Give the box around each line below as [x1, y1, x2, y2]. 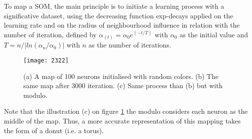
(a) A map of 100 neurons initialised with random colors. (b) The [23, 71, 218, 81]
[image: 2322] [23, 57, 69, 64]
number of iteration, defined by [4, 29, 97, 39]
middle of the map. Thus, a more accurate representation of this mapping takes [4, 115, 241, 125]
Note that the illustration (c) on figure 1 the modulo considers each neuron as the [4, 106, 248, 116]
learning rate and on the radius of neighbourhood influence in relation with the [4, 20, 240, 30]
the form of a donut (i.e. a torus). [4, 125, 104, 135]
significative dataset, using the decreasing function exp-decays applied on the [4, 10, 234, 20]
